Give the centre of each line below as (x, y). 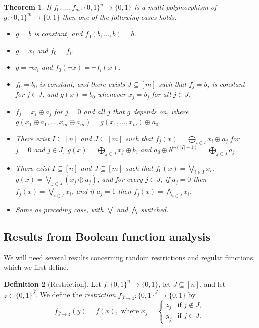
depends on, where (161, 111)
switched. (155, 209)
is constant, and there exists (82, 84)
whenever (112, 94)
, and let (213, 284)
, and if (83, 191)
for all (162, 94)
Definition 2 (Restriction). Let (53, 284)
